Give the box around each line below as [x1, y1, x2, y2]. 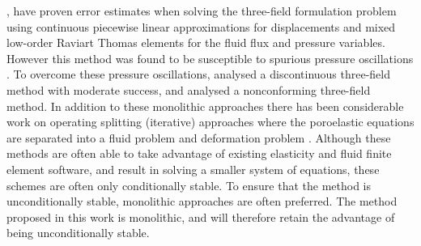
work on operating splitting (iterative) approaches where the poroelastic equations [6, 113, 415, 130]
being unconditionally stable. [6, 224, 150, 241]
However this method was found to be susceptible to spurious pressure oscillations [6, 49, 414, 66]
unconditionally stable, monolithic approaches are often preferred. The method [6, 193, 398, 210]
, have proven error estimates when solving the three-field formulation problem [6, 2, 397, 19]
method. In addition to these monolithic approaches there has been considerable [6, 97, 404, 114]
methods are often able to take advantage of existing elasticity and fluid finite [6, 145, 392, 162]
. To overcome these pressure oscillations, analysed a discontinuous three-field [6, 66, 391, 83]
